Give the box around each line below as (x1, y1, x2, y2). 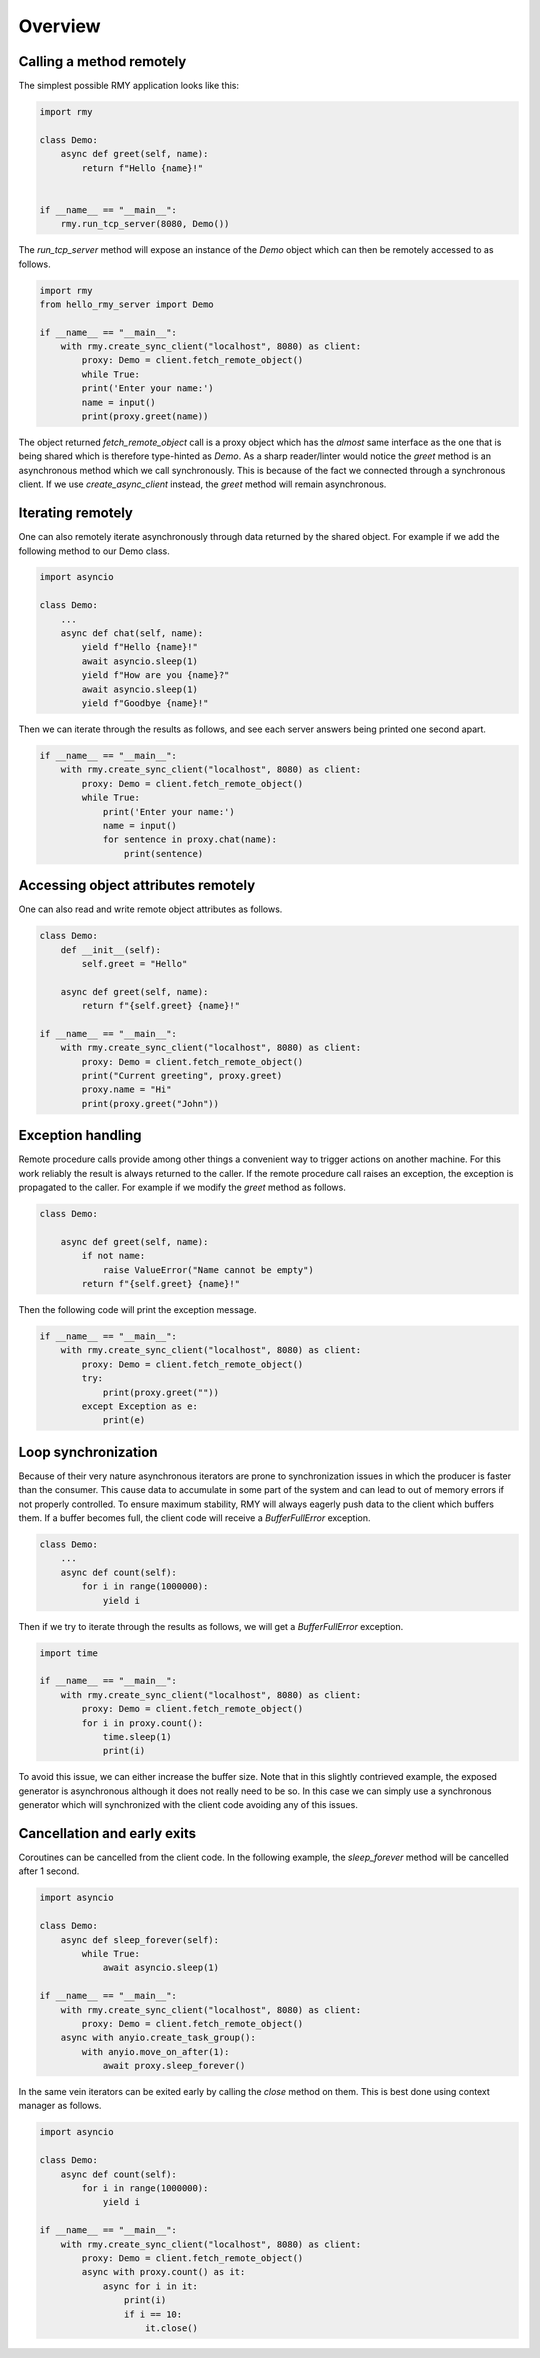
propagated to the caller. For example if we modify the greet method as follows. (18, 1181, 347, 1194)
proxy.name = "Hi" (81, 1084, 172, 1095)
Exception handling (18, 1127, 142, 1144)
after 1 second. (18, 1865, 80, 1877)
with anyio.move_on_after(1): (81, 2046, 230, 2057)
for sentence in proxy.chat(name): (102, 834, 277, 845)
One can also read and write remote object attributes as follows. (18, 903, 283, 915)
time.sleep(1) (102, 1731, 172, 1742)
